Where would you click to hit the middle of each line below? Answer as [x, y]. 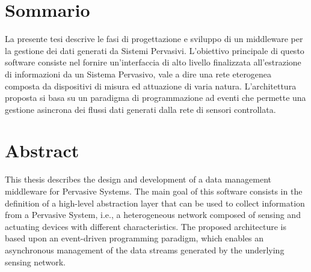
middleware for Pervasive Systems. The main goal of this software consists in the [154, 191]
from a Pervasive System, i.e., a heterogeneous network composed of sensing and [153, 215]
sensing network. [35, 261]
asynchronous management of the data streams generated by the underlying [145, 249]
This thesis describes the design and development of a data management [138, 179]
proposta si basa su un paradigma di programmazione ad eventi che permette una [155, 98]
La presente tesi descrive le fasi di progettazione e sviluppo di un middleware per [154, 39]
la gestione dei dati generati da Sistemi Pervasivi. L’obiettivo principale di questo [155, 50]
